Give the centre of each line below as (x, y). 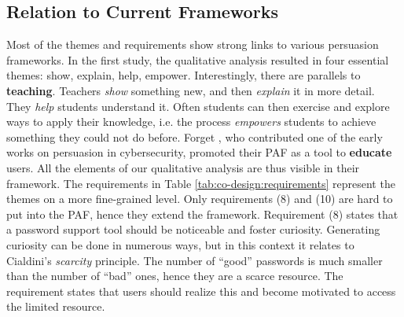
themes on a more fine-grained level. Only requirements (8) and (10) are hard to (200, 199)
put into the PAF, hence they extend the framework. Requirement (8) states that (202, 214)
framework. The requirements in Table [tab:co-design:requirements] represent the (201, 183)
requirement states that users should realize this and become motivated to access (201, 291)
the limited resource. (56, 306)
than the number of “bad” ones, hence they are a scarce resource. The (175, 276)
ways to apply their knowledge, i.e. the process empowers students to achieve (191, 122)
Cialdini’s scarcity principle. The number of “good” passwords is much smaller (195, 260)
